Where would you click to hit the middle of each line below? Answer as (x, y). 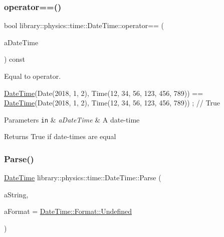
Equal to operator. (33, 76)
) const (15, 59)
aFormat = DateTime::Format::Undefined (68, 211)
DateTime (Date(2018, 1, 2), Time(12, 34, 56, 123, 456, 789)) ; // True (112, 103)
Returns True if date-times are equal (60, 136)
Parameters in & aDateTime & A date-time (72, 119)
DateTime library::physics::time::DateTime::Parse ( (83, 177)
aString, (16, 194)
